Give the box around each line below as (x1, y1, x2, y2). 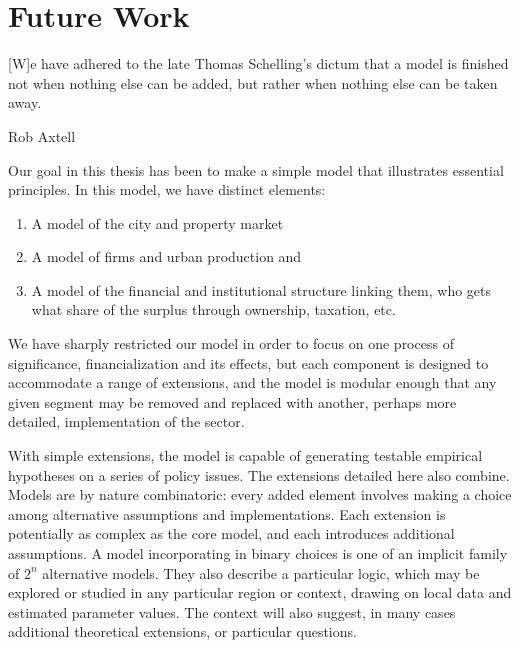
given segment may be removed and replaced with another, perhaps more (8, 391, 457, 412)
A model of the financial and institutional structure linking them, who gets (31, 279, 492, 300)
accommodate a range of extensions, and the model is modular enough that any (8, 372, 497, 393)
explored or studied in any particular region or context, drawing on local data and (8, 582, 512, 603)
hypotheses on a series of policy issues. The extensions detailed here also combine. (8, 464, 510, 485)
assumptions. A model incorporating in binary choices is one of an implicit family (8, 543, 508, 563)
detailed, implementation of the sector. (8, 411, 245, 432)
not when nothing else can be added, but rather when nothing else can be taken (8, 72, 498, 93)
